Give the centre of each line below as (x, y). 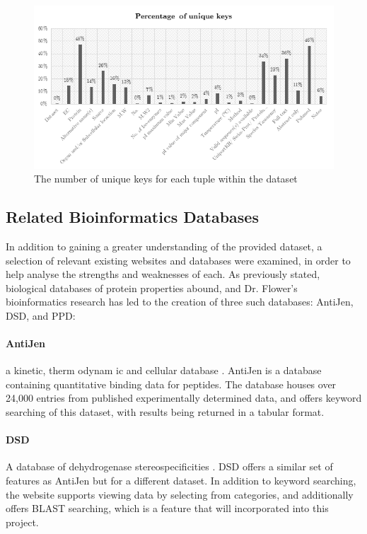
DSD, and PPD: (41, 315)
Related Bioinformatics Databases (132, 217)
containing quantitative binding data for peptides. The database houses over (171, 384)
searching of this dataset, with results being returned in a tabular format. (165, 412)
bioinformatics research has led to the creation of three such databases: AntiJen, (180, 302)
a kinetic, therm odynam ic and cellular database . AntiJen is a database (164, 370)
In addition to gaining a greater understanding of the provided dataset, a (164, 246)
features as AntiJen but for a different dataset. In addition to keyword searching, (181, 481)
